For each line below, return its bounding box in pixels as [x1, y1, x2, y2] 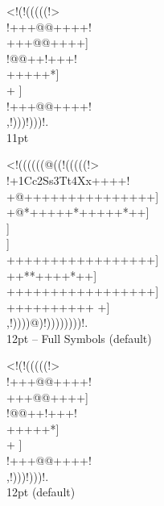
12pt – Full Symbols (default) [6, 329, 152, 346]
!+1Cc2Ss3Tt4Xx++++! [6, 171, 130, 188]
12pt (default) [6, 483, 76, 500]
